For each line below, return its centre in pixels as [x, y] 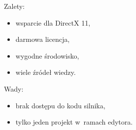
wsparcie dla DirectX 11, [53, 22]
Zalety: [14, 6]
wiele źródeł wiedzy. [46, 72]
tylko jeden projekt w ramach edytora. [74, 122]
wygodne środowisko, [47, 55]
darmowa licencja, [43, 39]
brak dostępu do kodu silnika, [60, 105]
